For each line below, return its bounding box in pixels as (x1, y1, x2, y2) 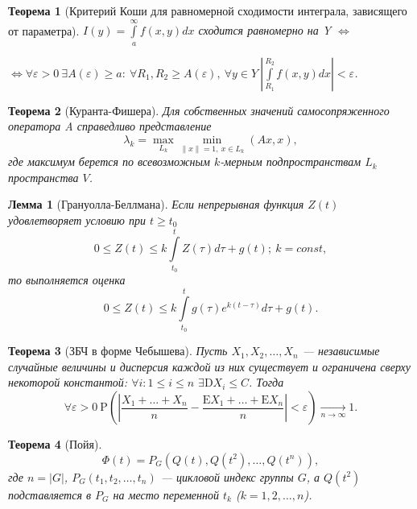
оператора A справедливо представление (8, 118, 212, 134)
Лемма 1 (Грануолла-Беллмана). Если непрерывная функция (8, 196, 304, 213)
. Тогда (249, 374, 284, 391)
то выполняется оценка (8, 271, 126, 288)
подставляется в (8, 486, 92, 503)
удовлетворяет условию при (8, 211, 146, 228)
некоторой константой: (8, 374, 128, 391)
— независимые (302, 342, 380, 359)
